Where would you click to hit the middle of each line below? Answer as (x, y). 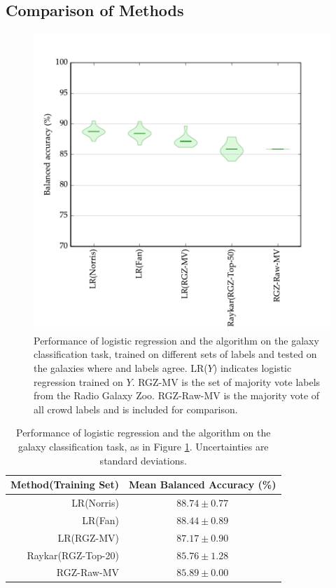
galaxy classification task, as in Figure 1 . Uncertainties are (143, 446)
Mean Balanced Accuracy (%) (202, 485)
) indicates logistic (252, 367)
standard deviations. (143, 460)
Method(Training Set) (65, 485)
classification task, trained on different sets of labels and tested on (175, 354)
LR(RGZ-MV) (88, 537)
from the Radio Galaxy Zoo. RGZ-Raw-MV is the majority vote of (177, 395)
